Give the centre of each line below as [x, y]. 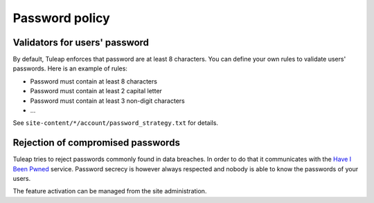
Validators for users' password [81, 42]
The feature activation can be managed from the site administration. [110, 191]
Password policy [61, 18]
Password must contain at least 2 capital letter [96, 91]
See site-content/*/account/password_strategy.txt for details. [115, 123]
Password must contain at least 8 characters [93, 81]
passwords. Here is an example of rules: [70, 68]
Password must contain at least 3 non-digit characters [107, 101]
